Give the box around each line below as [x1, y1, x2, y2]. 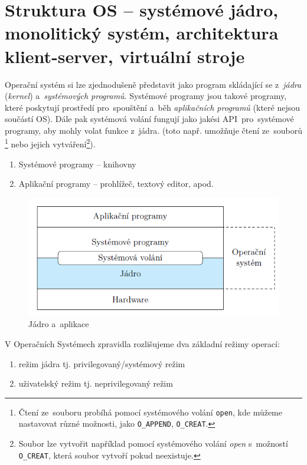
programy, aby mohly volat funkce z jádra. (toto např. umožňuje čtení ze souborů [5, 124, 302, 136]
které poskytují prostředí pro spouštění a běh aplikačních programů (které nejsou [5, 101, 301, 113]
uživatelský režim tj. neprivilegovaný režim [18, 377, 173, 390]
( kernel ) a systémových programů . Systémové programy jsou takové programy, [5, 90, 287, 102]
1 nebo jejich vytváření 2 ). [5, 136, 96, 150]
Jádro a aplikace [28, 318, 89, 330]
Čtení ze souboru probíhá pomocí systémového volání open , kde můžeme [18, 405, 283, 418]
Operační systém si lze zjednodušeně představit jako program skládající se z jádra [5, 78, 302, 90]
